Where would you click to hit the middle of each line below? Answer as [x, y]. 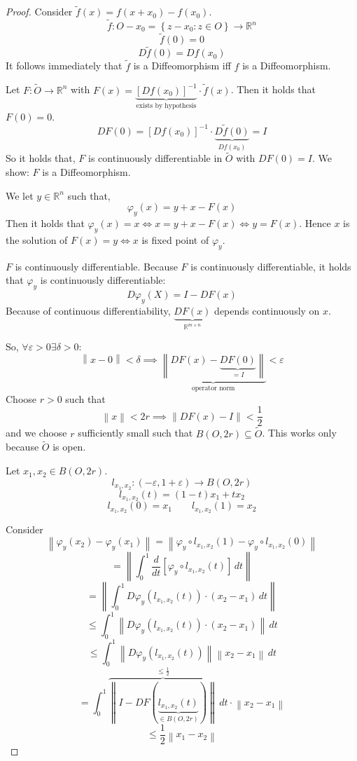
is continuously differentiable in [155, 158]
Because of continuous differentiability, [88, 310]
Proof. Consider [39, 12]
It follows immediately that [64, 66]
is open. [69, 447]
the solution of [37, 239]
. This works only [299, 433]
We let [20, 195]
